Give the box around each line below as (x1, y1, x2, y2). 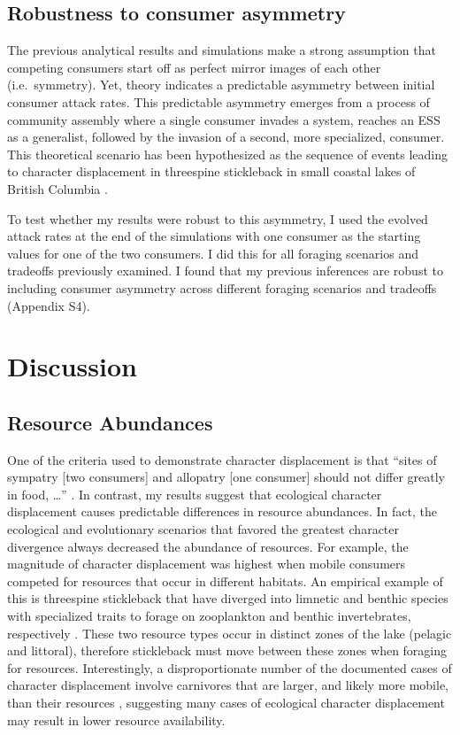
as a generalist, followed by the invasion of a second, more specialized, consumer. (7, 128, 445, 146)
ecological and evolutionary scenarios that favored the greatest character (7, 520, 400, 538)
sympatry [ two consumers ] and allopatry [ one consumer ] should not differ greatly (7, 468, 445, 486)
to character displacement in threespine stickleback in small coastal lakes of (7, 162, 416, 181)
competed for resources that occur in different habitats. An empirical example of (7, 571, 443, 590)
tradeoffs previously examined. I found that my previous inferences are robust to (7, 261, 443, 280)
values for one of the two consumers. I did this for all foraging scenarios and (7, 244, 418, 262)
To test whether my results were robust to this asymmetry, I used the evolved (7, 209, 428, 228)
